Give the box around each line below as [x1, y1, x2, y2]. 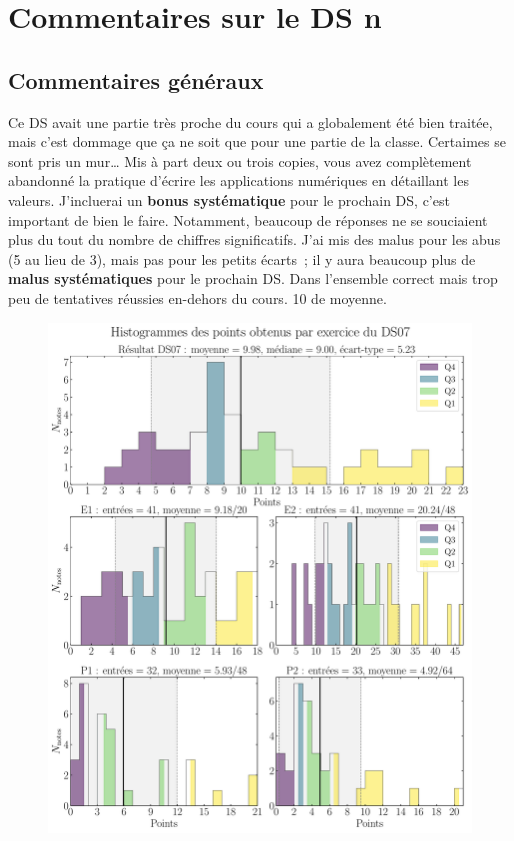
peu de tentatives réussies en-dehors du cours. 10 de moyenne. [8, 287, 387, 308]
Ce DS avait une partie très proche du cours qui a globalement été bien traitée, [8, 111, 493, 132]
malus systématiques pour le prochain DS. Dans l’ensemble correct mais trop [8, 268, 498, 289]
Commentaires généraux [8, 64, 264, 95]
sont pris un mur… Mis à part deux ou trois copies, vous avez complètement [8, 150, 472, 171]
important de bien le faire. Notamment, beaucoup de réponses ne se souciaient [8, 209, 488, 230]
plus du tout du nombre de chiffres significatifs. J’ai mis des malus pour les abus [8, 229, 501, 250]
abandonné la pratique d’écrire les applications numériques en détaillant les [8, 170, 469, 191]
